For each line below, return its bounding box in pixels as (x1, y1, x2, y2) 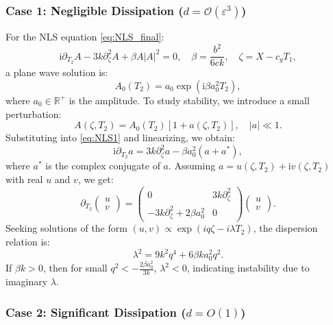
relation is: (5, 234, 50, 249)
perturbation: (5, 106, 62, 121)
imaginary (5, 274, 48, 289)
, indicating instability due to (186, 261, 310, 275)
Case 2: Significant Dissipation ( (5, 303, 186, 320)
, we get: (77, 171, 114, 186)
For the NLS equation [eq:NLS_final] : (5, 29, 164, 44)
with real (5, 171, 43, 186)
